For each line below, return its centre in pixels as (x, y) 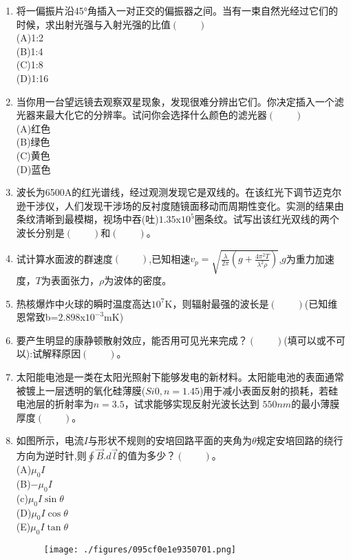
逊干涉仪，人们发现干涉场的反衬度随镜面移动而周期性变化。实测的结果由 (180, 205)
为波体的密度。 (138, 280)
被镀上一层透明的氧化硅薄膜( (81, 390)
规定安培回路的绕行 (300, 440)
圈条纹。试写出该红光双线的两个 (267, 219)
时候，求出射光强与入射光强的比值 (93, 24)
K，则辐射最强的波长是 (217, 303)
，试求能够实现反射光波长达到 (192, 404)
